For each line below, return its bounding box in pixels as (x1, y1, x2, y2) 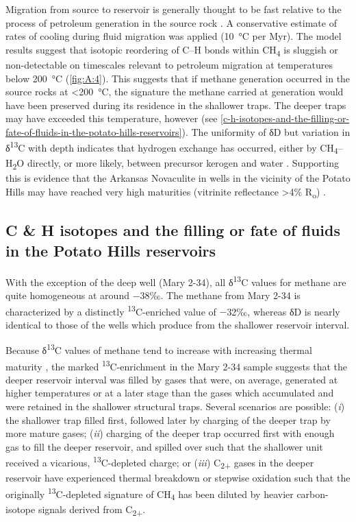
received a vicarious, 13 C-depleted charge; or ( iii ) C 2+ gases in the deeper (5, 453, 314, 471)
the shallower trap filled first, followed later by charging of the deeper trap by (5, 412, 331, 427)
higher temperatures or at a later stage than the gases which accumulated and (5, 385, 334, 400)
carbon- (296, 486, 329, 501)
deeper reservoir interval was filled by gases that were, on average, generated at (5, 372, 338, 386)
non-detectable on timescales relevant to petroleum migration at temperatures (5, 57, 333, 71)
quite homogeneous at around (5, 287, 129, 302)
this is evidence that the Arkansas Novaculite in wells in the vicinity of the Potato (5, 171, 351, 185)
